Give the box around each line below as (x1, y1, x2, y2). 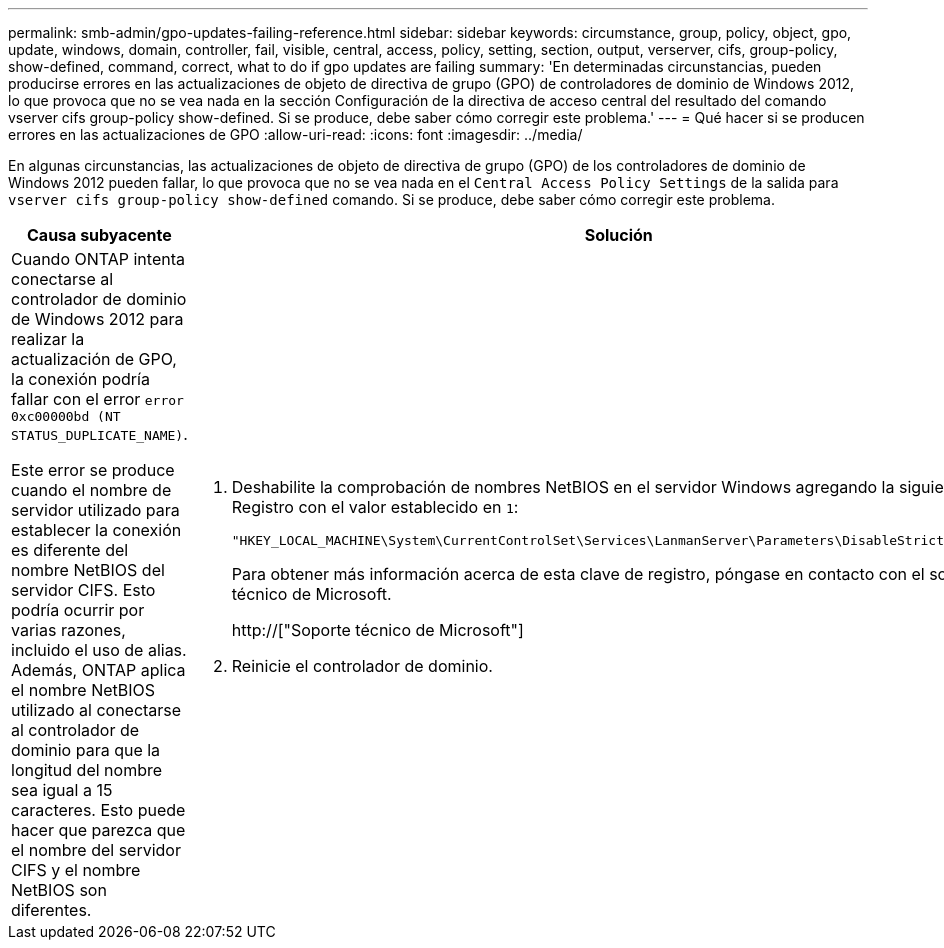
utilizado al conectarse (11, 700, 182, 720)
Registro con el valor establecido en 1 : (231, 497, 519, 517)
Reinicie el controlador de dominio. (231, 656, 493, 676)
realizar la (11, 329, 85, 349)
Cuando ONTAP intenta (11, 249, 185, 269)
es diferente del (11, 540, 129, 560)
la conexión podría (11, 369, 150, 389)
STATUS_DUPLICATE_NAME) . (11, 424, 188, 444)
